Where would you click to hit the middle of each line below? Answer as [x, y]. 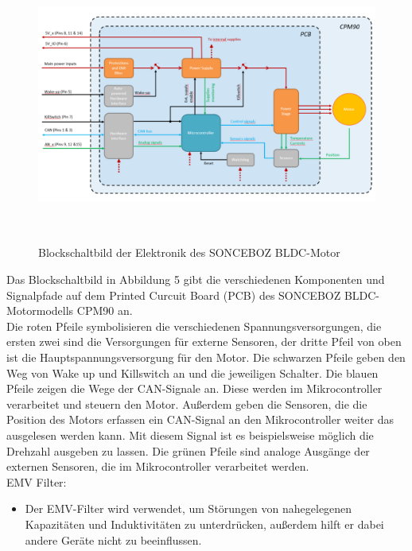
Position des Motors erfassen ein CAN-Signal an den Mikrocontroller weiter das [200, 419]
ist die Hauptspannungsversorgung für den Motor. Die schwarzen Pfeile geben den [206, 357]
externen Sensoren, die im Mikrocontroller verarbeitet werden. [158, 466]
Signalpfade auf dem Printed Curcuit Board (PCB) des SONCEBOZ [174, 295]
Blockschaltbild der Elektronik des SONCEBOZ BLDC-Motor [189, 252]
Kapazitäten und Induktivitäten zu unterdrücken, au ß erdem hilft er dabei [204, 524]
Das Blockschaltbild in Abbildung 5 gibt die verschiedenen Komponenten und [196, 279]
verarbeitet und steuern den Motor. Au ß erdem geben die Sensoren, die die [187, 404]
